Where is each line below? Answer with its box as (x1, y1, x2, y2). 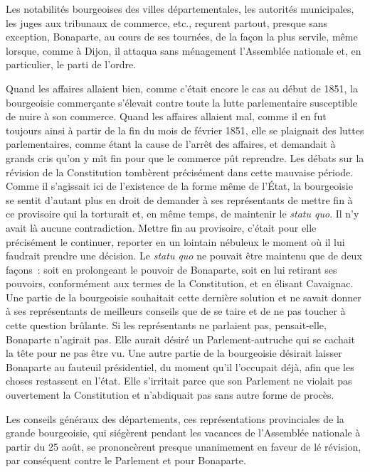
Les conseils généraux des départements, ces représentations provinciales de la (6, 411, 344, 426)
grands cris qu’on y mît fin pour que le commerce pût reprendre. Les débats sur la (6, 150, 364, 165)
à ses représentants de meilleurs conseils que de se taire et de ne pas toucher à (6, 304, 346, 318)
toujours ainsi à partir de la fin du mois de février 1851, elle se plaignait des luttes (6, 122, 364, 137)
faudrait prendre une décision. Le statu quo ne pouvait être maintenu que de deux (6, 248, 362, 263)
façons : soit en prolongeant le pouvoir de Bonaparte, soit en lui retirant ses (6, 262, 337, 277)
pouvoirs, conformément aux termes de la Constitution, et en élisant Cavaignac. (6, 276, 354, 291)
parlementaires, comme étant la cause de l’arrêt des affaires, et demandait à (6, 136, 336, 151)
